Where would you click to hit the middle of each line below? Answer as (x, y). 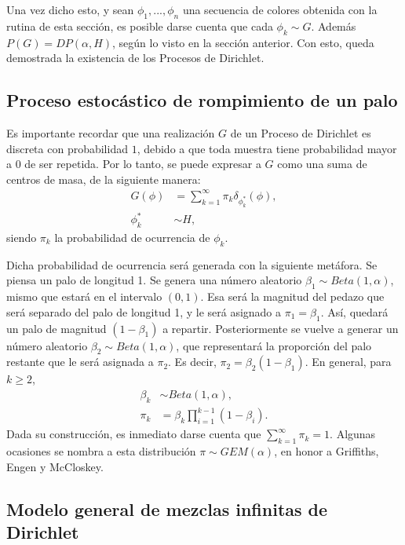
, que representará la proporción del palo (274, 345)
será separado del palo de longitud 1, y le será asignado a (144, 311)
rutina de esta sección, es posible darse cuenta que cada (140, 26)
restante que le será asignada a (80, 362)
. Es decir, (192, 362)
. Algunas (353, 434)
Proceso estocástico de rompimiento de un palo (202, 100)
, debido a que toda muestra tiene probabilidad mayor (267, 148)
